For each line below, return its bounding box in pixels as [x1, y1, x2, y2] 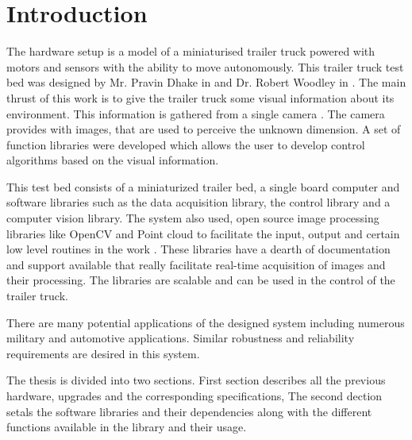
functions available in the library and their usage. [6, 419, 247, 435]
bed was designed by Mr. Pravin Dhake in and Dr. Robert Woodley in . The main [6, 74, 406, 91]
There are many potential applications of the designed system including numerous [6, 314, 405, 330]
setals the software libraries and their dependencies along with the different [6, 403, 372, 419]
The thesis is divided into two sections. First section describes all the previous [6, 372, 386, 388]
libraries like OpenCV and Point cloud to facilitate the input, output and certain [6, 225, 400, 241]
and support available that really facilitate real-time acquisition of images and [6, 256, 386, 272]
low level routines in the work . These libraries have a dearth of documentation [6, 241, 391, 257]
